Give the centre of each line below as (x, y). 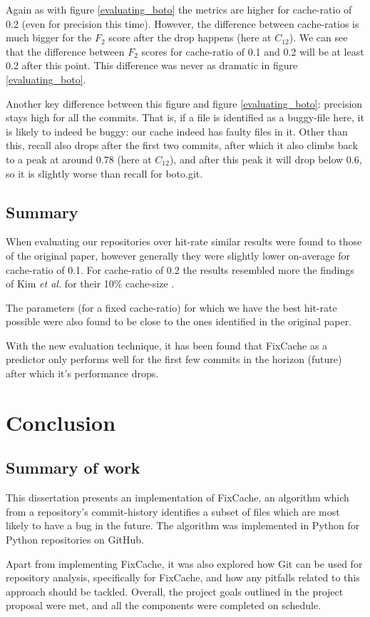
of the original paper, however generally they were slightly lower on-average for (178, 255)
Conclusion (61, 422)
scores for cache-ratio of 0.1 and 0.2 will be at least (253, 51)
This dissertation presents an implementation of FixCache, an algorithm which (178, 498)
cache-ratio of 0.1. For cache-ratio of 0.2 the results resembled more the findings (180, 269)
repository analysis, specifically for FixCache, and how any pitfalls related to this (183, 577)
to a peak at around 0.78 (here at (79, 159)
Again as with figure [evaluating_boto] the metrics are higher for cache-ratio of (179, 9)
